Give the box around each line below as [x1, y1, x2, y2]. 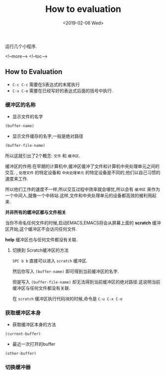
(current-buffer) [5, 332, 41, 337]
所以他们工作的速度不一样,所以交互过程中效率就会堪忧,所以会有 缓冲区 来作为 [5, 186, 160, 192]
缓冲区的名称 [5, 101, 36, 108]
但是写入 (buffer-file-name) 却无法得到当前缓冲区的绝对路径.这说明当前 [12, 279, 161, 284]
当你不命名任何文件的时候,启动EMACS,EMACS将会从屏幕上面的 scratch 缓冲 [5, 220, 161, 226]
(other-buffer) [5, 351, 37, 356]
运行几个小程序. [5, 43, 37, 49]
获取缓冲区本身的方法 [12, 322, 56, 328]
